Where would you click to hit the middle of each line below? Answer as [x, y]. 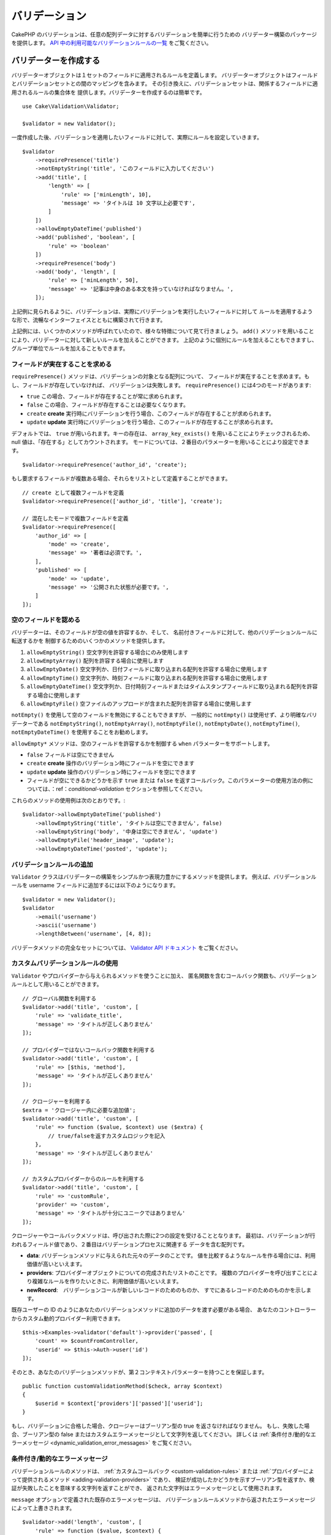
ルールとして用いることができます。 [57, 984]
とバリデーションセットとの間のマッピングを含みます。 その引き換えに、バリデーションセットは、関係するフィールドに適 [165, 84]
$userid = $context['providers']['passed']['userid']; [119, 1403]
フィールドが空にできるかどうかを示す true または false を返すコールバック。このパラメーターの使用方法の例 [167, 780]
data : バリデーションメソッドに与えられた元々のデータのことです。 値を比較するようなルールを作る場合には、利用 [171, 1255]
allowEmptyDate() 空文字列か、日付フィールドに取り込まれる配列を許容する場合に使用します [147, 669]
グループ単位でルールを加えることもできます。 [70, 348]
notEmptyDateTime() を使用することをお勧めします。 [81, 732]
